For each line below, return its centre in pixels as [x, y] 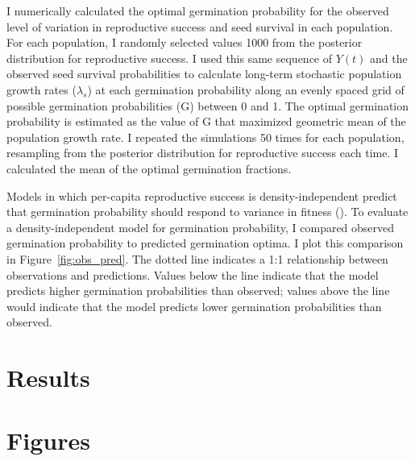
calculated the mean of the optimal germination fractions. [149, 168]
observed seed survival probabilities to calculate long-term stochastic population [204, 74]
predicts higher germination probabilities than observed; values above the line [198, 291]
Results [48, 378]
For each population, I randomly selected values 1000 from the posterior [185, 42]
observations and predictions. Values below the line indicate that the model [193, 274]
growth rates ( [41, 89]
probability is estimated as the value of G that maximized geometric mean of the [206, 121]
